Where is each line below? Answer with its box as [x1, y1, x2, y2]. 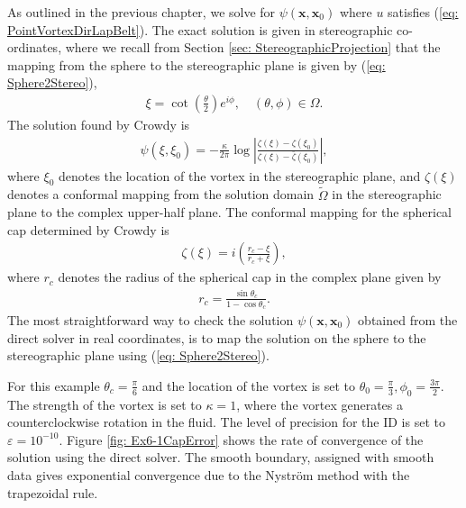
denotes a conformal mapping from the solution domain [7, 185, 315, 204]
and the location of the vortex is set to [142, 376, 356, 395]
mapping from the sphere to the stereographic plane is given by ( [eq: [7, 55, 386, 74]
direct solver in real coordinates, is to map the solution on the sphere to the [7, 328, 426, 347]
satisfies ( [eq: [388, 3, 459, 21]
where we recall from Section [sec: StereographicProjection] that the [65, 38, 441, 57]
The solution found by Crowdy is [7, 115, 190, 133]
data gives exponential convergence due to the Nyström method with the [7, 465, 410, 484]
